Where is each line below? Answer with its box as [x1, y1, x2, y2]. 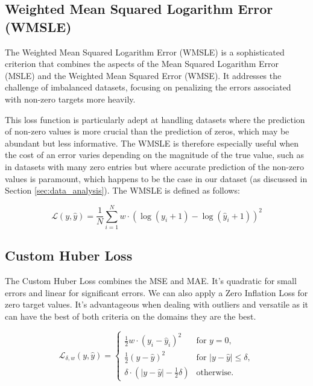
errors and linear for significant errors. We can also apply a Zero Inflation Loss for [5, 286, 308, 299]
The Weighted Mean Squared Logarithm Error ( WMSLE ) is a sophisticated [5, 45, 285, 58]
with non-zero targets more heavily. [5, 92, 136, 105]
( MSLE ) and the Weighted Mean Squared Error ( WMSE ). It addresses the [5, 69, 282, 81]
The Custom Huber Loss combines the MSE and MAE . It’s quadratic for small [5, 274, 297, 287]
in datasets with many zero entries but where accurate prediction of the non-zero [5, 160, 304, 172]
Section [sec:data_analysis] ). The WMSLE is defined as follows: [5, 184, 240, 197]
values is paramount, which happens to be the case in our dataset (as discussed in [5, 172, 308, 185]
